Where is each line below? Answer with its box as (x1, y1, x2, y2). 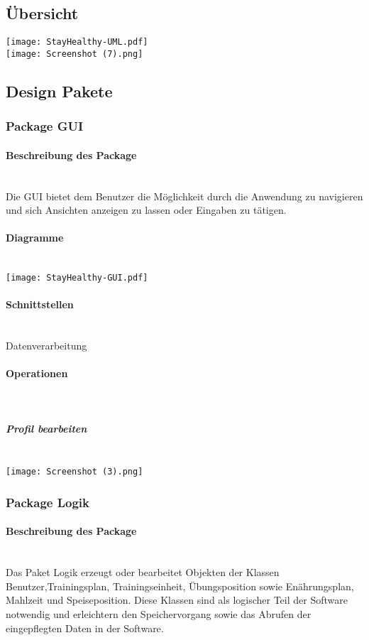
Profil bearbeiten (6, 421, 87, 435)
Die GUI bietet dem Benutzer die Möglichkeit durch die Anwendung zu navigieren (6, 188, 363, 203)
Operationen (6, 366, 68, 381)
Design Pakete (6, 80, 113, 102)
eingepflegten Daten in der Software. (6, 620, 164, 635)
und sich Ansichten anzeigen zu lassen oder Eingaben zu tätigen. (6, 202, 287, 217)
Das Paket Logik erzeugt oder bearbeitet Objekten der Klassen (6, 565, 280, 580)
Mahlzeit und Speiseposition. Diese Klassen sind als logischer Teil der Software (6, 592, 348, 607)
